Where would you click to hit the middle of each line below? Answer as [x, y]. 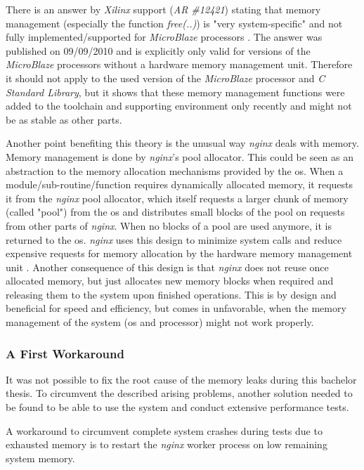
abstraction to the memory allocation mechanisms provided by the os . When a [175, 170]
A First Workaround [65, 353]
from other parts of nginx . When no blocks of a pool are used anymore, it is [169, 225]
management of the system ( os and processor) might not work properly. [160, 322]
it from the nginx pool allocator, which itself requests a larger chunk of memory [177, 198]
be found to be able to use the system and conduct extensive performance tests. [177, 407]
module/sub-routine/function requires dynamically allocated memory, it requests [180, 184]
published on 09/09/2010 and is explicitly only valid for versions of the [158, 50]
